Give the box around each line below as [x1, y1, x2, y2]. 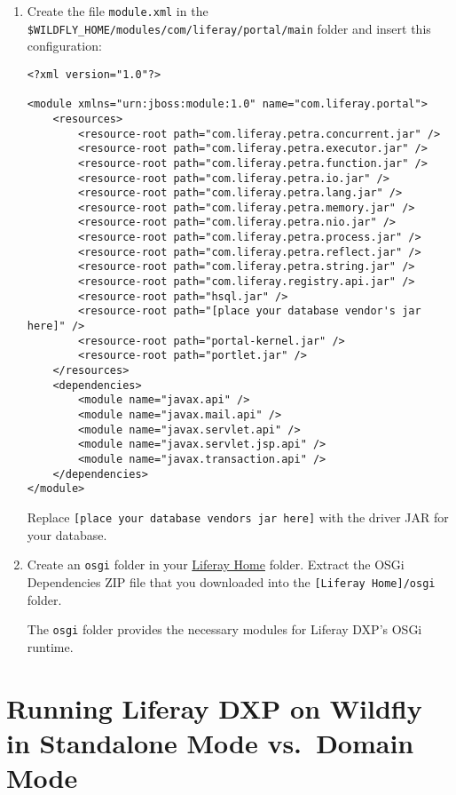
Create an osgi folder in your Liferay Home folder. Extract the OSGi [27, 555, 405, 574]
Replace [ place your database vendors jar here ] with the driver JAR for [27, 507, 449, 526]
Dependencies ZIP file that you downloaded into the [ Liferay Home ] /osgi [27, 572, 436, 591]
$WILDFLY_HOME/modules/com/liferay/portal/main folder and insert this [27, 19, 431, 37]
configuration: [27, 36, 102, 55]
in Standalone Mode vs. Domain [6, 724, 414, 760]
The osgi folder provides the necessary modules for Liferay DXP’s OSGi [27, 620, 422, 639]
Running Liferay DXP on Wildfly [6, 689, 422, 726]
